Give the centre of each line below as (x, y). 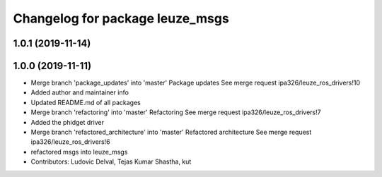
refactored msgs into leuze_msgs (79, 152)
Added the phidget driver (67, 122)
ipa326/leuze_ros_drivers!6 (70, 142)
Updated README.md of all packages (86, 102)
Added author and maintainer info (80, 92)
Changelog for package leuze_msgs (121, 18)
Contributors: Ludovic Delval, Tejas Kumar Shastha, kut (111, 161)
